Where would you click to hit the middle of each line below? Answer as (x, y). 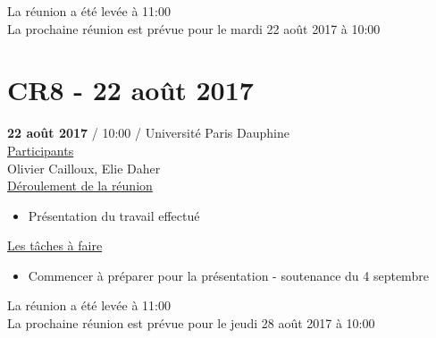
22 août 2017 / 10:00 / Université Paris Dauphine (148, 133)
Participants (41, 150)
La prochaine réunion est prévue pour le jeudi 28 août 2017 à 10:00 (191, 323)
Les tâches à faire (55, 245)
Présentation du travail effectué (114, 215)
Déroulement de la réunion (80, 186)
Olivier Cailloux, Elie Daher (84, 168)
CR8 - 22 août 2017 (130, 90)
